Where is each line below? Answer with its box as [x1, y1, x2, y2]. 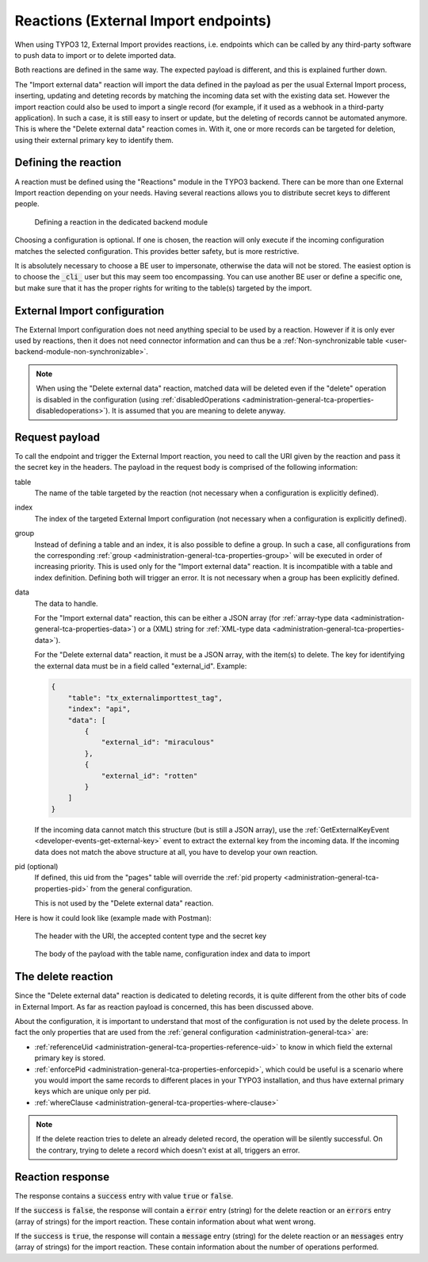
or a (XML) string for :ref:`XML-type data [137, 624, 271, 634]
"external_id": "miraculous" [101, 738, 215, 747]
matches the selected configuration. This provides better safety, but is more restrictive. [14, 246, 300, 256]
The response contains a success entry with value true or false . [14, 1191, 234, 1200]
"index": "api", [67, 705, 131, 714]
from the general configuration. [90, 883, 193, 893]
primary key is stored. [34, 1053, 106, 1063]
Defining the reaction [14, 156, 122, 170]
